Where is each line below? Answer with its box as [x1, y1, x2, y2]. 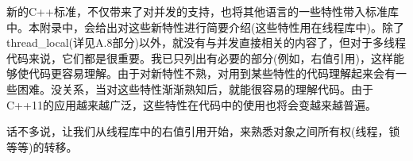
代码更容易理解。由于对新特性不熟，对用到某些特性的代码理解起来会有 [28, 65, 396, 82]
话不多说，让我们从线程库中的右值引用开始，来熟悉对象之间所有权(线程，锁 [6, 123, 400, 140]
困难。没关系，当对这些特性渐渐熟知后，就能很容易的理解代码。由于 [17, 80, 373, 97]
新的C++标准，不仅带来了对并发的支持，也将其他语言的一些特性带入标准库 [6, 3, 399, 19]
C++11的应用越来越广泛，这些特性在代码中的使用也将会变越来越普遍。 [6, 96, 376, 113]
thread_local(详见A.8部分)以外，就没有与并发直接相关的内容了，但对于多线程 [6, 34, 406, 51]
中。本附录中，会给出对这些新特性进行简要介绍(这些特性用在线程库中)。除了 [6, 18, 404, 35]
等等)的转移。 [6, 138, 78, 155]
